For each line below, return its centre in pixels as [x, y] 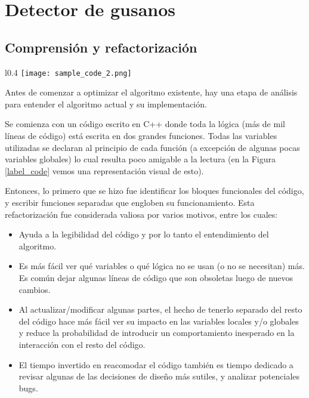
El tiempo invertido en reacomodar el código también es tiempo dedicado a [156, 364]
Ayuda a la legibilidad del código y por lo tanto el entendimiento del [144, 234]
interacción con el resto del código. [82, 344]
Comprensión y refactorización [101, 47]
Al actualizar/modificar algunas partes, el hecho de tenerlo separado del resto [160, 309]
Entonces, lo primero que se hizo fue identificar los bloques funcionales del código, [154, 191]
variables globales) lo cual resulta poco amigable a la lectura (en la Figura [140, 159]
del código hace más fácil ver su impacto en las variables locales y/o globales [159, 321]
